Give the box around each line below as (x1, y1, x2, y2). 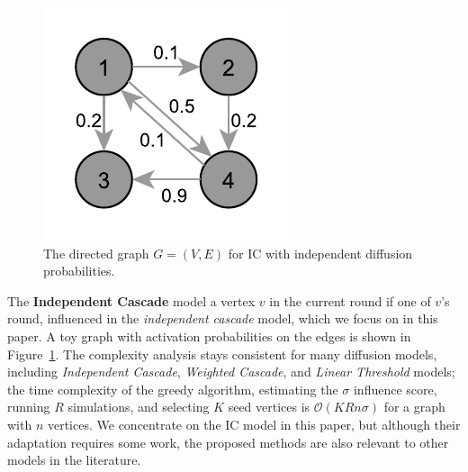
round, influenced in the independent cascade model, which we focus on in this (7, 309, 438, 328)
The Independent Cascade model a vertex (7, 291, 256, 310)
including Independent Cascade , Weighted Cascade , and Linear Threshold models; (7, 362, 455, 381)
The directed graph (43, 243, 149, 262)
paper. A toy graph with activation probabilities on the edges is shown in (7, 326, 411, 345)
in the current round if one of (269, 291, 431, 310)
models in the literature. (7, 450, 141, 469)
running (7, 397, 50, 416)
